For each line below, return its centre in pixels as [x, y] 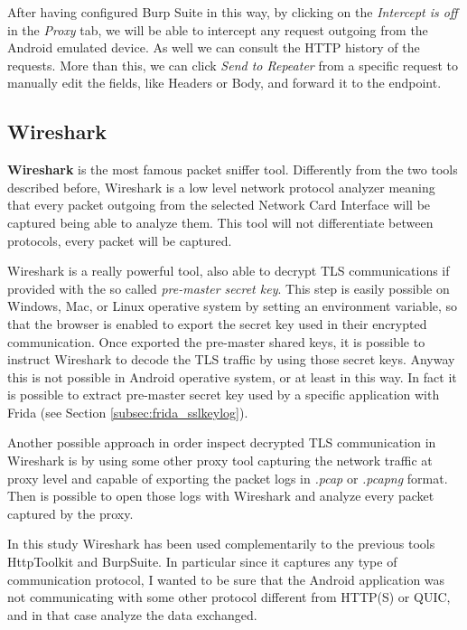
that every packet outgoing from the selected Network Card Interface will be [219, 205]
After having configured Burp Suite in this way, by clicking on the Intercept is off [233, 12]
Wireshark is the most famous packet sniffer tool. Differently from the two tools [233, 169]
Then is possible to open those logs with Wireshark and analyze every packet [221, 496]
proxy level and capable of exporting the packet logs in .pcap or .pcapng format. [228, 478]
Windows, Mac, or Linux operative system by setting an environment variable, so [233, 306]
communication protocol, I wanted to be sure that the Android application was [226, 579]
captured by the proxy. [70, 513]
